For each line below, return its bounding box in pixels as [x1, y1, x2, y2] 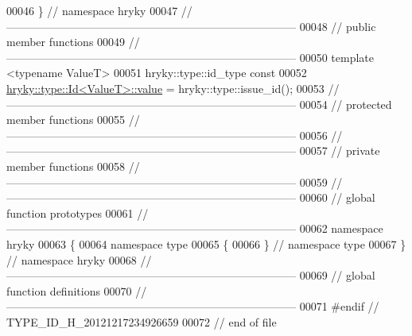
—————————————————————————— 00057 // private [6, 142, 380, 159]
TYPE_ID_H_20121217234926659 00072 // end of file [6, 313, 277, 330]
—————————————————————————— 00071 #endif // [6, 298, 379, 315]
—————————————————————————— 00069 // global [6, 267, 375, 284]
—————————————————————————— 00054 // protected [6, 95, 392, 112]
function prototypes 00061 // [6, 204, 149, 221]
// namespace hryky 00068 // [6, 251, 152, 268]
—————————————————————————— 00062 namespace [6, 220, 383, 237]
